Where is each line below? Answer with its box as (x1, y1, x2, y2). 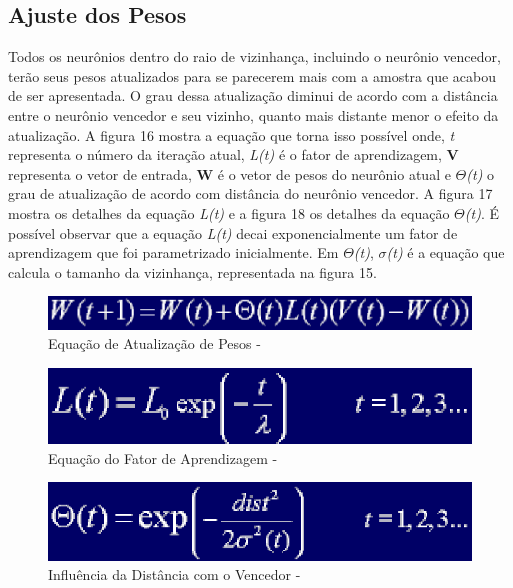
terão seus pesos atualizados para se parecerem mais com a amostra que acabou (8, 65, 496, 86)
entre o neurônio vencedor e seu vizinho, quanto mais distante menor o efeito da (8, 104, 499, 125)
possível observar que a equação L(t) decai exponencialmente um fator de (8, 222, 458, 243)
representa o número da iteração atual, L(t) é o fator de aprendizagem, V (8, 144, 459, 165)
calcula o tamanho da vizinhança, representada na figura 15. (8, 261, 377, 282)
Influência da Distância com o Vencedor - (48, 564, 301, 585)
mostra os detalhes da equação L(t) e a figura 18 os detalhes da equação (8, 202, 450, 223)
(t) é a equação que (386, 242, 505, 263)
